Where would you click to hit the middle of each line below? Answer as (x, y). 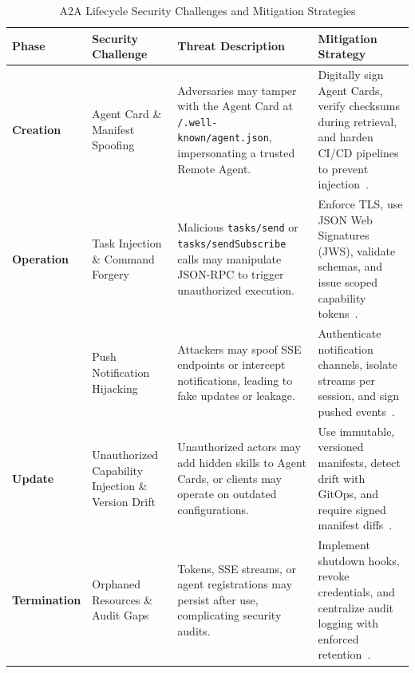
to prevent (343, 168)
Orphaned (116, 584)
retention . (344, 654)
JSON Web (345, 219)
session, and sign (358, 396)
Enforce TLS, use (360, 204)
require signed (352, 509)
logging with (348, 623)
